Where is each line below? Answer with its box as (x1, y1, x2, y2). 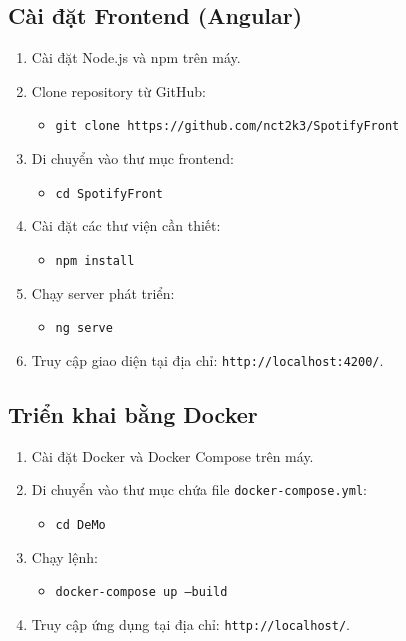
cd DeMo (55, 517, 106, 532)
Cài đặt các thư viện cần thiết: (31, 215, 221, 236)
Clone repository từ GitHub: (31, 80, 206, 101)
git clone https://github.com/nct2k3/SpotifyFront (55, 119, 400, 134)
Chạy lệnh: (31, 546, 98, 567)
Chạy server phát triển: (31, 282, 175, 303)
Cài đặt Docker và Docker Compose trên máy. (31, 445, 314, 466)
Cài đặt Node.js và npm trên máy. (31, 47, 241, 68)
